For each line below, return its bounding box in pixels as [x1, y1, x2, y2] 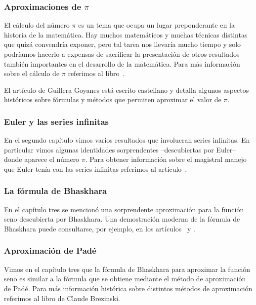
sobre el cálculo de [4, 68, 60, 78]
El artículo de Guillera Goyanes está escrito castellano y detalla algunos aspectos [4, 84, 249, 95]
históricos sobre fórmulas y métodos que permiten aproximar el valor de [4, 94, 221, 105]
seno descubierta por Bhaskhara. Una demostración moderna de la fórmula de [4, 214, 240, 224]
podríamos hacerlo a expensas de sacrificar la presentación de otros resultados [4, 49, 240, 59]
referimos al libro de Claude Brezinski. [4, 293, 121, 303]
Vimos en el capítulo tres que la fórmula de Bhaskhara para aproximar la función [4, 264, 251, 274]
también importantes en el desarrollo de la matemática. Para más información [4, 58, 240, 69]
